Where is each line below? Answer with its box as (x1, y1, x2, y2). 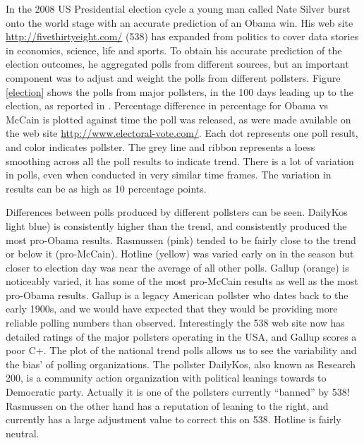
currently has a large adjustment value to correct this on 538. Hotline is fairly (6, 412, 341, 427)
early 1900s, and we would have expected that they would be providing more (6, 301, 338, 316)
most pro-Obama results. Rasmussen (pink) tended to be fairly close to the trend (6, 232, 356, 247)
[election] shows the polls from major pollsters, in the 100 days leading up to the (6, 84, 353, 99)
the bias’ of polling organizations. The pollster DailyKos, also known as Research (6, 356, 356, 371)
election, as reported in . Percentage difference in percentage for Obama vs (6, 98, 329, 113)
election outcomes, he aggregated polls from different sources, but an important (6, 56, 349, 71)
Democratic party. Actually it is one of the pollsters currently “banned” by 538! (6, 384, 350, 399)
